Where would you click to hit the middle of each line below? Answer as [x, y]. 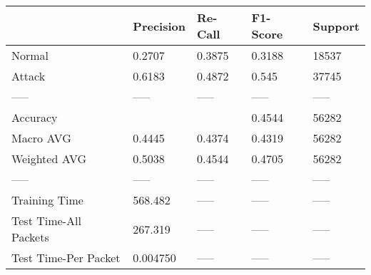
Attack [29, 76]
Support [336, 26]
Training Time [47, 200]
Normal [30, 55]
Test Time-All [46, 220]
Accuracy [35, 117]
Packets [30, 237]
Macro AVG [41, 138]
